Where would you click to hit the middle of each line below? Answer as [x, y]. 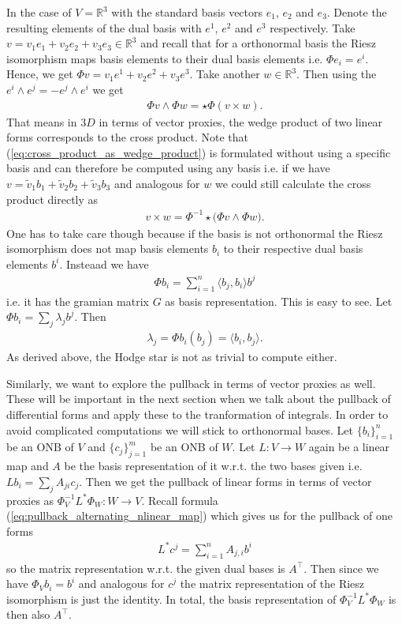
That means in [42, 121]
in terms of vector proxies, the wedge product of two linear [241, 121]
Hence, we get [40, 74]
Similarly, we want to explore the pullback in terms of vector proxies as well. [191, 383]
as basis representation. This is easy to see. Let [279, 301]
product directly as [52, 199]
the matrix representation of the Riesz [272, 584]
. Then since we [341, 568]
